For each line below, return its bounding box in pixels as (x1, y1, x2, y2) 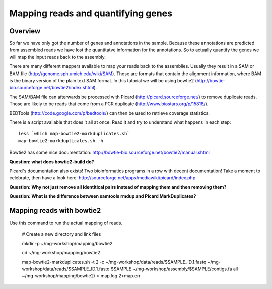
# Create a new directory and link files (22, 231, 101, 237)
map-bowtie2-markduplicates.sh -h (18, 138, 103, 143)
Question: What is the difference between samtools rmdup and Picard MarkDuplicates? (9, 193, 196, 199)
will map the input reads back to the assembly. (9, 54, 106, 60)
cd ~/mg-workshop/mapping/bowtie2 (22, 250, 100, 256)
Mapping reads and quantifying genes (9, 8, 172, 19)
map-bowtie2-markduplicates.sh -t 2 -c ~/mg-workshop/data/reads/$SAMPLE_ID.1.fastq (22, 259, 207, 265)
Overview (9, 27, 41, 35)
